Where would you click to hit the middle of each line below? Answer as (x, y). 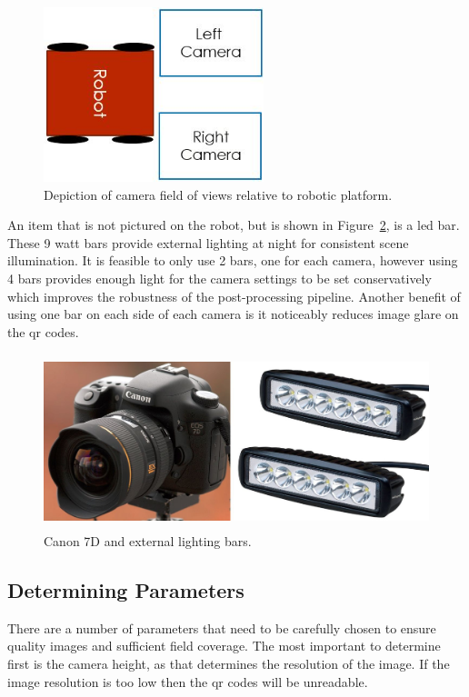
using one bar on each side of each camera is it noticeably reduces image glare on (233, 314)
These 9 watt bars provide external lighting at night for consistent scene (208, 242)
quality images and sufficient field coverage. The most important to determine (224, 646)
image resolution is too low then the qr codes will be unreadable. (188, 681)
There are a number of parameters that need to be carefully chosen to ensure (222, 627)
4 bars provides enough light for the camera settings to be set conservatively (220, 278)
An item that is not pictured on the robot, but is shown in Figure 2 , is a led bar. (234, 225)
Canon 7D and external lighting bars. (148, 540)
